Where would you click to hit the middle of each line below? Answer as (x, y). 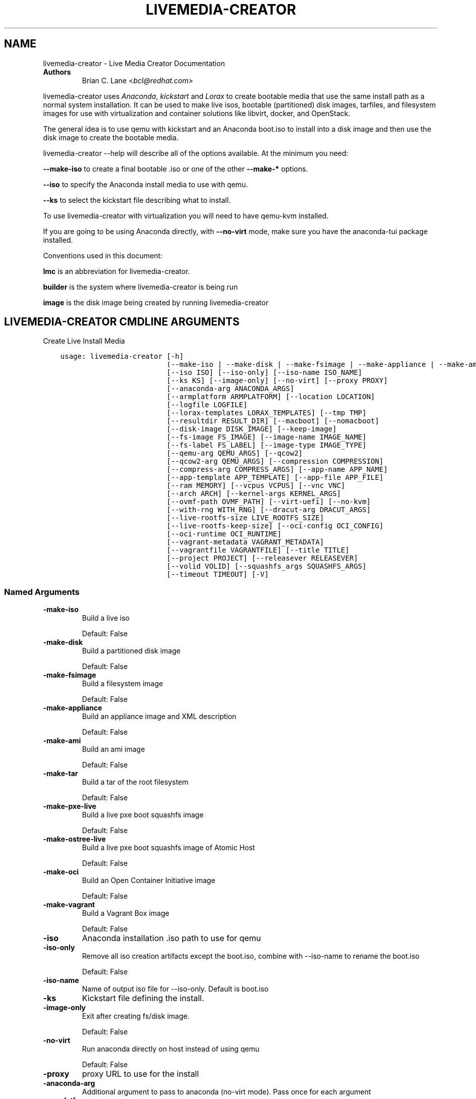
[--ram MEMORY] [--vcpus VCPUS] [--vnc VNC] (256, 486)
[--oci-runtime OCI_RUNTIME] (224, 534)
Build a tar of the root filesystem (135, 782)
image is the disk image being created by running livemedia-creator (156, 302)
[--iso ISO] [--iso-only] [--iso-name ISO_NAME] (264, 373)
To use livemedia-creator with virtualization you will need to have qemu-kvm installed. (186, 215)
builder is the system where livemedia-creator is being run (140, 287)
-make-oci (61, 872)
